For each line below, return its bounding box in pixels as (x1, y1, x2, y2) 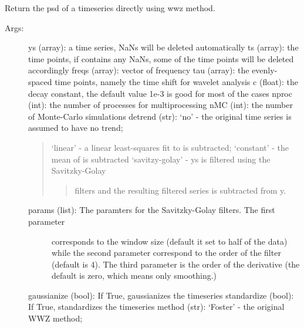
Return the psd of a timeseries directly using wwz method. (5, 2, 215, 13)
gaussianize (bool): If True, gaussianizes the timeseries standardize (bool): (28, 289, 294, 301)
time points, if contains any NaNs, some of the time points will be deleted (28, 52, 294, 65)
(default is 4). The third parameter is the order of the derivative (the (52, 258, 300, 270)
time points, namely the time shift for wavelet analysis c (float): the (55, 75, 299, 87)
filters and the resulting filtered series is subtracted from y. (75, 184, 286, 196)
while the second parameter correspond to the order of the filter (52, 246, 281, 259)
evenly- (252, 64, 278, 76)
